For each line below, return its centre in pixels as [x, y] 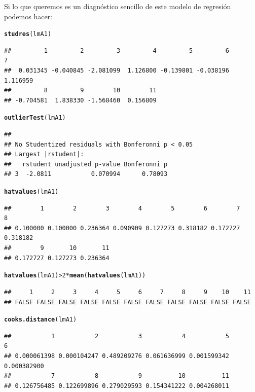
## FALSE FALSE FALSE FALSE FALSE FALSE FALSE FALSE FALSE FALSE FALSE [128, 302]
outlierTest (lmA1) [35, 118]
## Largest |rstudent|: [44, 154]
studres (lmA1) [28, 34]
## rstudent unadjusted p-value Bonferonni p [86, 164]
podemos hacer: [28, 16]
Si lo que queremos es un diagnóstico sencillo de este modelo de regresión [118, 6]
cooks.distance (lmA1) [41, 320]
